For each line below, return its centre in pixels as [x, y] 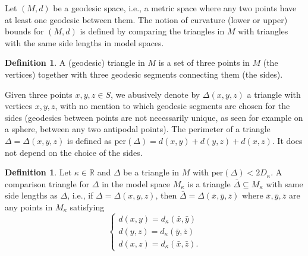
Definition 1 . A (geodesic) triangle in [75, 63]
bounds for [24, 31]
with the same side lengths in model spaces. [84, 42]
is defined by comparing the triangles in [152, 31]
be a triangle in [151, 172]
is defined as [89, 140]
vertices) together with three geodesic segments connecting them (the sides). [144, 74]
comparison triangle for [47, 183]
